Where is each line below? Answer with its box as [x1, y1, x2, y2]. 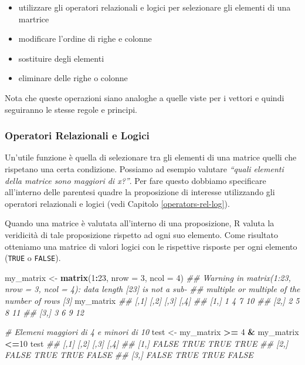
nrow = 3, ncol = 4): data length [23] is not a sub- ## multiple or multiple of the [5, 283, 300, 295]
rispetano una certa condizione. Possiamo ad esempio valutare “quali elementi [5, 162, 284, 175]
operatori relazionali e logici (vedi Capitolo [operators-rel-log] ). [5, 197, 230, 209]
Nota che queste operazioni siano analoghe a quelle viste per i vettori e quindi [5, 91, 284, 103]
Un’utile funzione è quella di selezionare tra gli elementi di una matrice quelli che [5, 151, 297, 163]
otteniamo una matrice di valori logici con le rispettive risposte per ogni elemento [5, 240, 297, 252]
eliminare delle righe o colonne [18, 72, 128, 84]
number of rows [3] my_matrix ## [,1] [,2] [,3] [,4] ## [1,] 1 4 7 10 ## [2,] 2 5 [5, 294, 300, 306]
